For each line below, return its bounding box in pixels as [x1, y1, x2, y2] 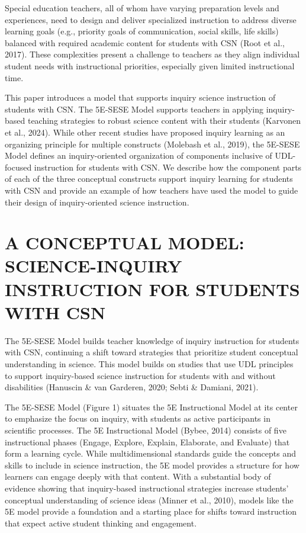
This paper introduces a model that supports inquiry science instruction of [5, 91, 276, 104]
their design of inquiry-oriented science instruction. [5, 195, 189, 208]
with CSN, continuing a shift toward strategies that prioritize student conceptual [5, 346, 298, 358]
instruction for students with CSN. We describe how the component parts [34, 160, 302, 173]
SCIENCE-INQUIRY [5, 253, 182, 278]
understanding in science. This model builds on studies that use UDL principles [5, 357, 294, 370]
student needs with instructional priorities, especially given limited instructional [5, 59, 295, 72]
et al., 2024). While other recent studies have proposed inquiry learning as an [5, 126, 285, 138]
